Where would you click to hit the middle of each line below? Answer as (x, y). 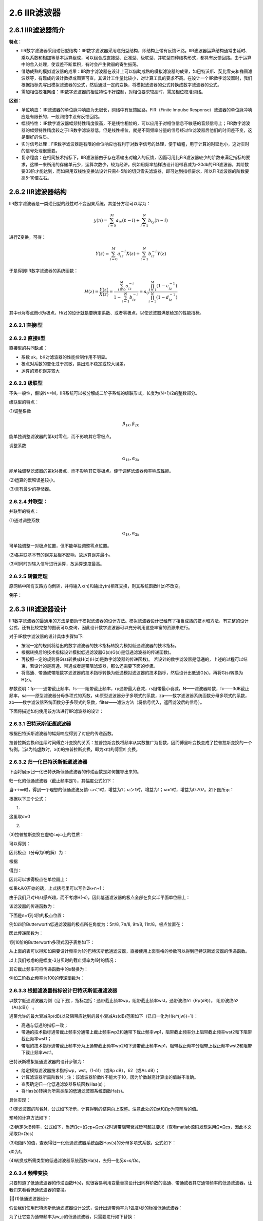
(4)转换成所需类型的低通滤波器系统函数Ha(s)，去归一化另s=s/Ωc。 (76, 1160)
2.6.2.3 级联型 (26, 383)
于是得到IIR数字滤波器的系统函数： (44, 271)
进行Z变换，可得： (28, 237)
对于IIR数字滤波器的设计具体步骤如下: (46, 636)
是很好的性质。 (36, 137)
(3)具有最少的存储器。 (31, 489)
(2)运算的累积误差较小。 (33, 480)
